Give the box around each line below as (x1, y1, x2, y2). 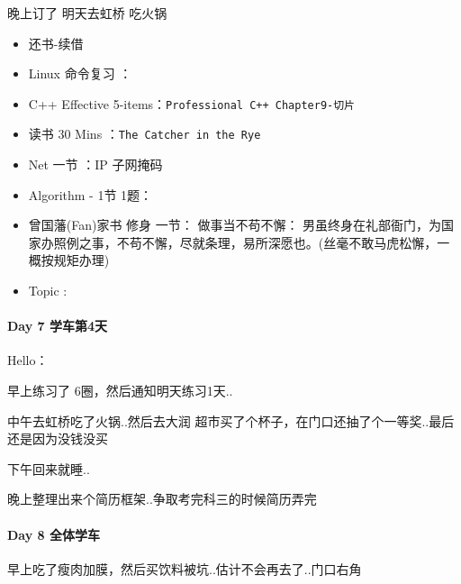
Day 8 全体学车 (7, 525, 100, 543)
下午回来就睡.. (7, 459, 90, 478)
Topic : (28, 281, 68, 300)
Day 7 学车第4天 (7, 316, 108, 335)
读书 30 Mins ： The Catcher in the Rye (28, 124, 261, 143)
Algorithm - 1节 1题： (28, 185, 153, 204)
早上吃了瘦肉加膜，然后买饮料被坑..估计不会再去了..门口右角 (7, 559, 362, 578)
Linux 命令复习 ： (28, 64, 132, 83)
